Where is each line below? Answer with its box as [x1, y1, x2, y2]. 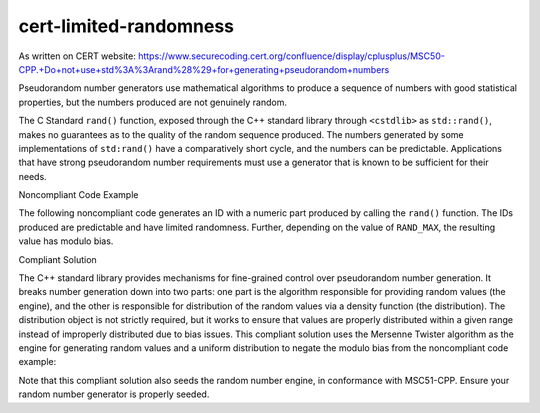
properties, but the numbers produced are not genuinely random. [18, 96, 287, 108]
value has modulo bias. [18, 235, 114, 247]
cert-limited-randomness [18, 15, 235, 37]
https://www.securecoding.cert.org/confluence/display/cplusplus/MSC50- [138, 50, 445, 62]
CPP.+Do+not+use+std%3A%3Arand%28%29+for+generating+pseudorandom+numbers [18, 63, 390, 75]
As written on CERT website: [18, 50, 137, 62]
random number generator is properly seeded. [18, 388, 210, 400]
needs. [18, 170, 47, 182]
